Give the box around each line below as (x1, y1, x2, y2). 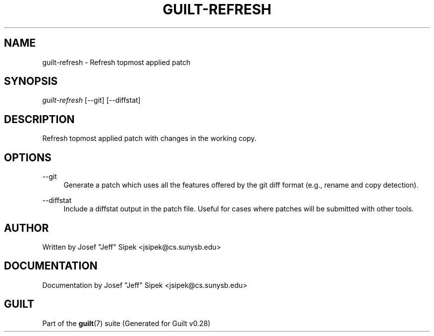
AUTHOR (4, 221, 49, 234)
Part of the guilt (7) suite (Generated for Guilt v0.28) (42, 319, 211, 328)
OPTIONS (4, 151, 52, 164)
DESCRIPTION (4, 113, 75, 126)
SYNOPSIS (4, 75, 58, 88)
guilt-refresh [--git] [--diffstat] (42, 96, 141, 105)
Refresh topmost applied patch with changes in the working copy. (42, 134, 257, 143)
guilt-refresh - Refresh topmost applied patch (42, 58, 191, 67)
